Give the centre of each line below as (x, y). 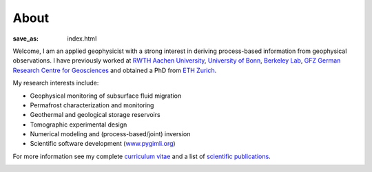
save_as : (26, 39)
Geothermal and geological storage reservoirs (95, 115)
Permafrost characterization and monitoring (92, 105)
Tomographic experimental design (79, 125)
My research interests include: (56, 83)
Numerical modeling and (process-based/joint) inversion (110, 134)
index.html (82, 39)
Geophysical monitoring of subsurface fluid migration (106, 96)
